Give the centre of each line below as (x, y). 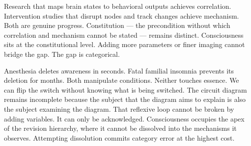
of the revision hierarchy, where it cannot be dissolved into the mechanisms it (120, 128)
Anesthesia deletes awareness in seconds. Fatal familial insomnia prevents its (119, 70)
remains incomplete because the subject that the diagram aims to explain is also (125, 99)
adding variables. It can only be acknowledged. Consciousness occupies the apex (124, 118)
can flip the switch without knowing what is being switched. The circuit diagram (125, 89)
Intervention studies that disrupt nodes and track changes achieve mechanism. (122, 15)
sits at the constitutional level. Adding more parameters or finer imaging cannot (125, 44)
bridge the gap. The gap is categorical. (62, 54)
